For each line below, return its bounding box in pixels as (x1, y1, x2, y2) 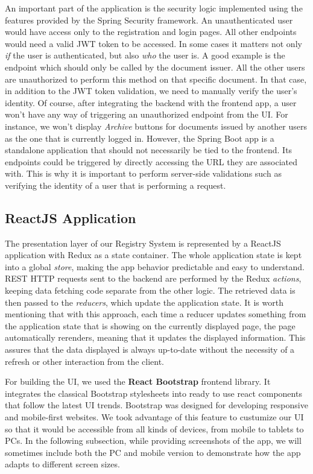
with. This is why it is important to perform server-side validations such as (5, 167, 282, 180)
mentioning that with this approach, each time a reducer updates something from (5, 308, 306, 320)
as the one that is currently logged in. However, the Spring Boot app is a (5, 131, 274, 144)
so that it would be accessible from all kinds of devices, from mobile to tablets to (5, 422, 304, 435)
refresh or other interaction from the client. (5, 355, 164, 367)
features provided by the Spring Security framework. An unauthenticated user (5, 13, 293, 26)
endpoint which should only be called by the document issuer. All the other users (5, 60, 305, 73)
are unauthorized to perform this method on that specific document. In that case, (5, 72, 307, 85)
